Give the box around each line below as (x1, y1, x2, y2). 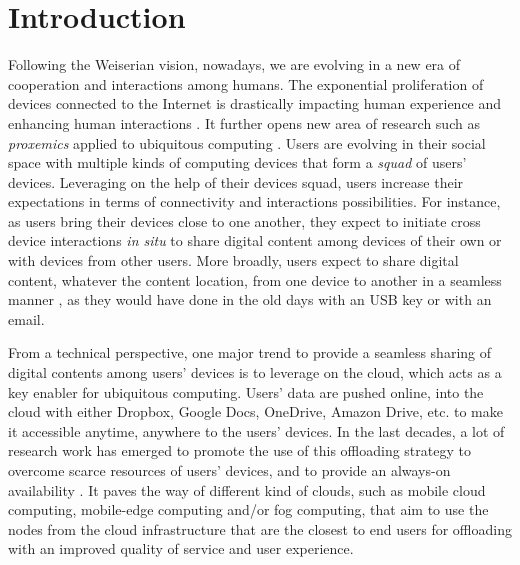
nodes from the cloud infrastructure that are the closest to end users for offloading (8, 518, 512, 539)
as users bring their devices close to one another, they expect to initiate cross (8, 210, 481, 231)
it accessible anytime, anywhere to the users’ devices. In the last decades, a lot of (8, 420, 505, 441)
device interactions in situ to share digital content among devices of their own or (8, 230, 502, 251)
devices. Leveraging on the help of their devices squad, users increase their (8, 171, 464, 192)
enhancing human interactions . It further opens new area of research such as (8, 112, 480, 133)
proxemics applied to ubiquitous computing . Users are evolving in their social (8, 132, 486, 153)
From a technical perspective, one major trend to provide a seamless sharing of (8, 342, 492, 363)
